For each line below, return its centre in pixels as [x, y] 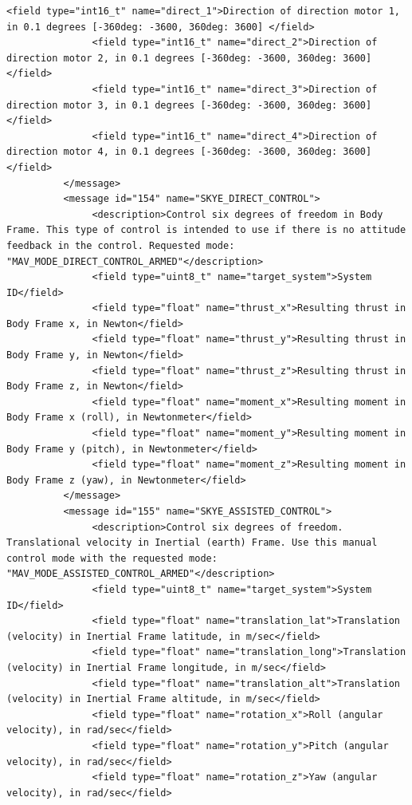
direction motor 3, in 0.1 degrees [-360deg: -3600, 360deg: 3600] [189, 105]
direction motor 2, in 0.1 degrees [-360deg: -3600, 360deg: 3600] [189, 58]
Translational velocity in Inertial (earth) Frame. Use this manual [192, 543]
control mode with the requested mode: [112, 558]
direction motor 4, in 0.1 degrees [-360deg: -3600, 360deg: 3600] [189, 152]
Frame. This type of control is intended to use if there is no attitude [206, 230]
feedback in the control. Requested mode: [121, 245]
